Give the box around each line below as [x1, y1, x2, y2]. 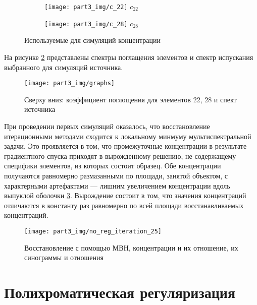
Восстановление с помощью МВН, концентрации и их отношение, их [24, 242, 238, 253]
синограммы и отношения [24, 252, 104, 263]
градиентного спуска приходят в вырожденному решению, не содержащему [4, 150, 236, 161]
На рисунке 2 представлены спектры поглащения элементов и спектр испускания [4, 51, 253, 62]
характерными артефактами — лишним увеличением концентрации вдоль [4, 180, 230, 191]
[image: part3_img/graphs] [24, 80, 115, 87]
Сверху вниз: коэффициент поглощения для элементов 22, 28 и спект [24, 94, 237, 104]
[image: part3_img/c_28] [44, 20, 128, 28]
